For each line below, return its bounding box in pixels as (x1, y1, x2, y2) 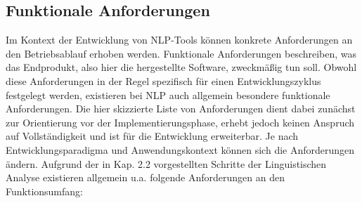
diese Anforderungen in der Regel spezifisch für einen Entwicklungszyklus (6, 73, 321, 88)
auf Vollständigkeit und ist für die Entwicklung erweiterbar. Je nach (6, 129, 299, 143)
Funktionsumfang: (6, 183, 83, 198)
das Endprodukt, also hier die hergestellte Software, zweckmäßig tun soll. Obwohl (6, 60, 357, 74)
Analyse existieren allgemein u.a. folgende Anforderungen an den (6, 170, 285, 185)
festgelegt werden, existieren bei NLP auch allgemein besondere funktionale (6, 87, 330, 102)
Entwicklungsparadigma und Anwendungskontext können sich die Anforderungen (6, 142, 355, 157)
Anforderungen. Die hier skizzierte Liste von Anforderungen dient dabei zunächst (6, 101, 356, 116)
